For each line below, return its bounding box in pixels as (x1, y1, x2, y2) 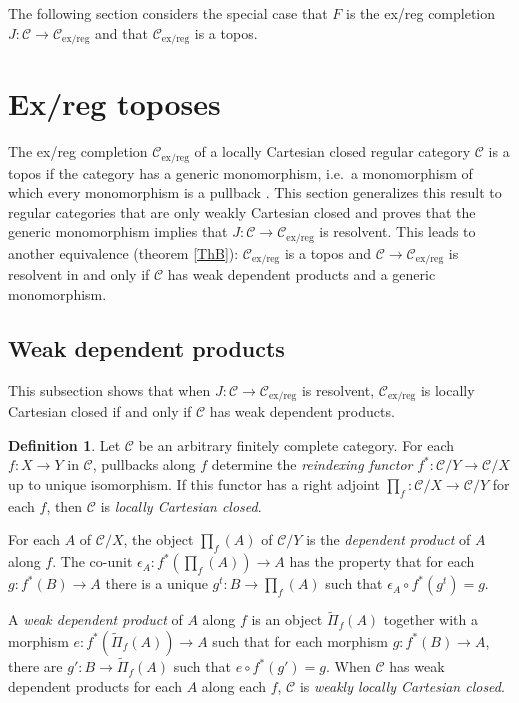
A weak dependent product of (8, 609, 183, 630)
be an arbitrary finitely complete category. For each (138, 434, 455, 455)
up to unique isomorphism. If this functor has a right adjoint (8, 473, 380, 494)
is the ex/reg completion (346, 3, 496, 23)
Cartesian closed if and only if (8, 401, 192, 422)
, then (46, 495, 83, 516)
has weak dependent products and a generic (167, 264, 436, 285)
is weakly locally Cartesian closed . (299, 675, 505, 696)
